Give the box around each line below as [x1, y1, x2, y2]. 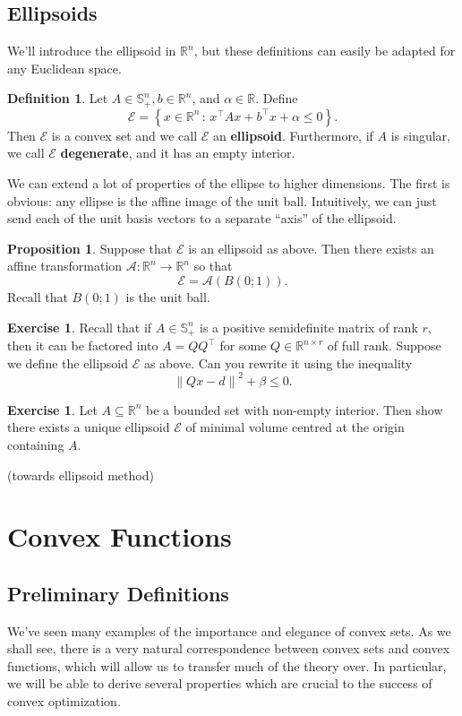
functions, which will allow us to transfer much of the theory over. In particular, [7, 656, 447, 675]
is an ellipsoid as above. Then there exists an [188, 238, 434, 257]
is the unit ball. [125, 288, 210, 306]
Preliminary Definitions [7, 579, 229, 607]
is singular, [390, 125, 450, 144]
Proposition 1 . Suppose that [7, 238, 173, 257]
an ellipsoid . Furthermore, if [213, 125, 373, 144]
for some [219, 336, 267, 355]
